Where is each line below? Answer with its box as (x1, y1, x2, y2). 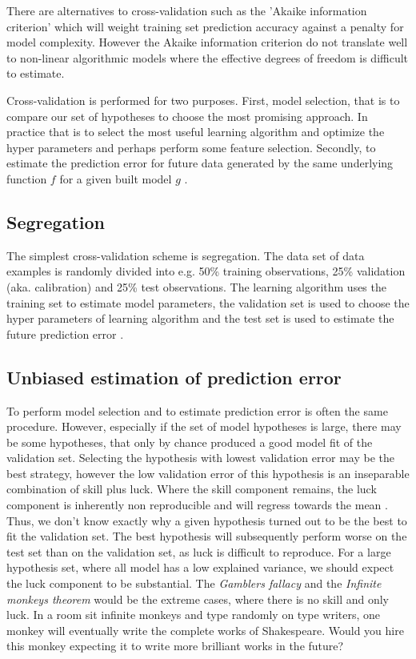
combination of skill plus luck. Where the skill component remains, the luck (6, 480, 377, 497)
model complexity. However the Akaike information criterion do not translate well (6, 34, 408, 50)
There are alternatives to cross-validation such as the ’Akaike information (6, 2, 367, 18)
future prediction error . (6, 325, 124, 342)
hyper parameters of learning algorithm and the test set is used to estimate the (6, 310, 394, 327)
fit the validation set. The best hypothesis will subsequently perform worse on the (6, 528, 407, 544)
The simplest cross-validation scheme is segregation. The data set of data (6, 247, 365, 263)
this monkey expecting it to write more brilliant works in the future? (6, 637, 344, 654)
